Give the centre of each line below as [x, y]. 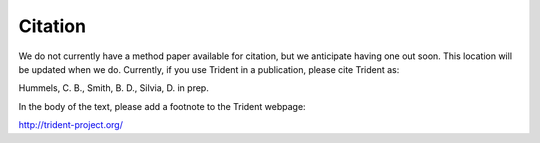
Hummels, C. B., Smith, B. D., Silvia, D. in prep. [113, 88]
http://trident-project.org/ [71, 125]
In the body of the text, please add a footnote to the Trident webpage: [162, 106]
